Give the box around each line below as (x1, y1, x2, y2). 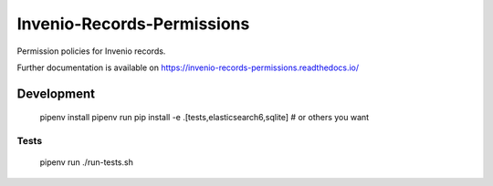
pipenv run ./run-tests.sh (39, 157, 134, 168)
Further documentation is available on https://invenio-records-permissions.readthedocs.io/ (16, 62, 360, 73)
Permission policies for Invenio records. (16, 46, 166, 57)
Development (16, 86, 96, 101)
